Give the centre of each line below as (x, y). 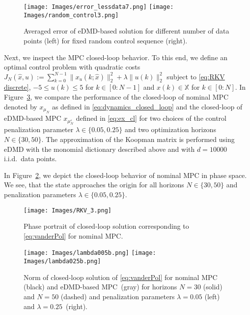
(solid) (213, 287)
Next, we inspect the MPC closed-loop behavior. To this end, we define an (116, 57)
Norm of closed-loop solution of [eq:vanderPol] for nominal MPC (121, 277)
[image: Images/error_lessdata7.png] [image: (99, 7)
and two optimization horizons (170, 129)
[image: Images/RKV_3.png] (68, 210)
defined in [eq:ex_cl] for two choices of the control (151, 118)
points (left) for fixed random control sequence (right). (106, 40)
